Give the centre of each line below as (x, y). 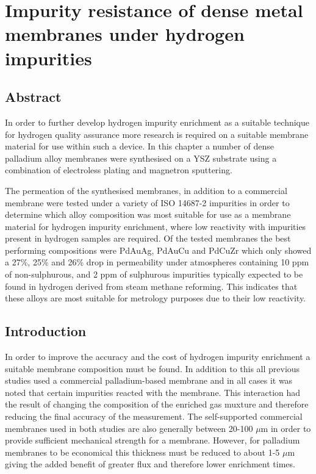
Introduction (46, 331)
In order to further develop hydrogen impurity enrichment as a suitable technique (157, 122)
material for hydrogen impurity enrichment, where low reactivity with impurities (156, 226)
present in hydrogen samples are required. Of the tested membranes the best (148, 238)
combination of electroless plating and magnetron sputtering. (119, 170)
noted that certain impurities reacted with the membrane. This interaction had (153, 392)
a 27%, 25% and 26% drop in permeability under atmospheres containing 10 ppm (157, 262)
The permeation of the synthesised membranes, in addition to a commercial (146, 190)
